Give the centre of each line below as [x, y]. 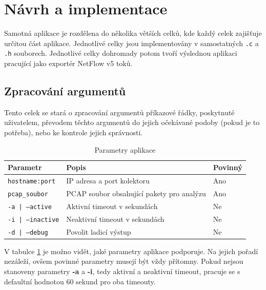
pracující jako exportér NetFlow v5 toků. [68, 63]
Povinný [228, 167]
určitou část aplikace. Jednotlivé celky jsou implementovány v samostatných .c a [131, 43]
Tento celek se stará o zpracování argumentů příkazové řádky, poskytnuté [119, 112]
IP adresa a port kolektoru [108, 181]
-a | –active [30, 207]
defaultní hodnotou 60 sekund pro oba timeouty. [80, 281]
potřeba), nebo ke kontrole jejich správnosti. [74, 132]
